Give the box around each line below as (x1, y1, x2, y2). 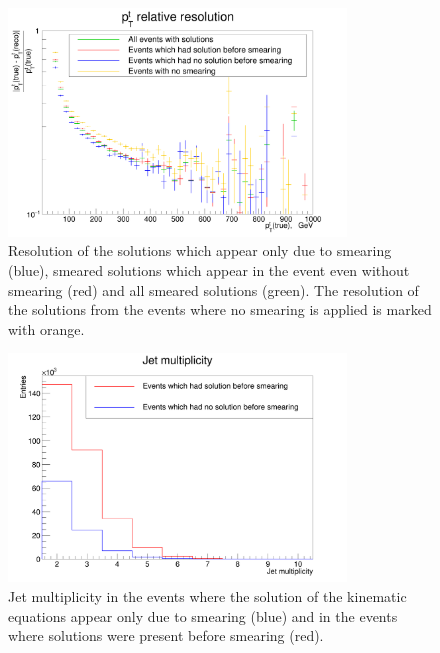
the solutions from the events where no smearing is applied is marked (8, 299, 432, 320)
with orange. (8, 318, 85, 339)
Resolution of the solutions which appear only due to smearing (8, 240, 392, 261)
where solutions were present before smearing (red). (8, 625, 324, 646)
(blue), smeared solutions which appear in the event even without (8, 260, 410, 281)
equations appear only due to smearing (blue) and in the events (8, 605, 398, 626)
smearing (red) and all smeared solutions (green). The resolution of (8, 279, 419, 300)
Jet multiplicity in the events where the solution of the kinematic (8, 585, 407, 606)
